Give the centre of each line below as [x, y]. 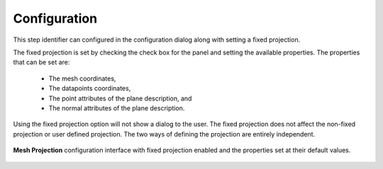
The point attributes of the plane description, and [120, 98]
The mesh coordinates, [82, 78]
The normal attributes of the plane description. [117, 108]
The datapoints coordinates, [90, 88]
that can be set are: [41, 62]
